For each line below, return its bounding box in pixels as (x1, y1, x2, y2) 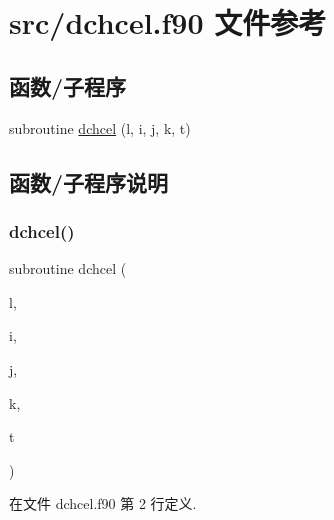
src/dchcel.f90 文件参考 (9, 2, 327, 43)
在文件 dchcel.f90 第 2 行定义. (9, 493, 197, 514)
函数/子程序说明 (9, 166, 169, 197)
